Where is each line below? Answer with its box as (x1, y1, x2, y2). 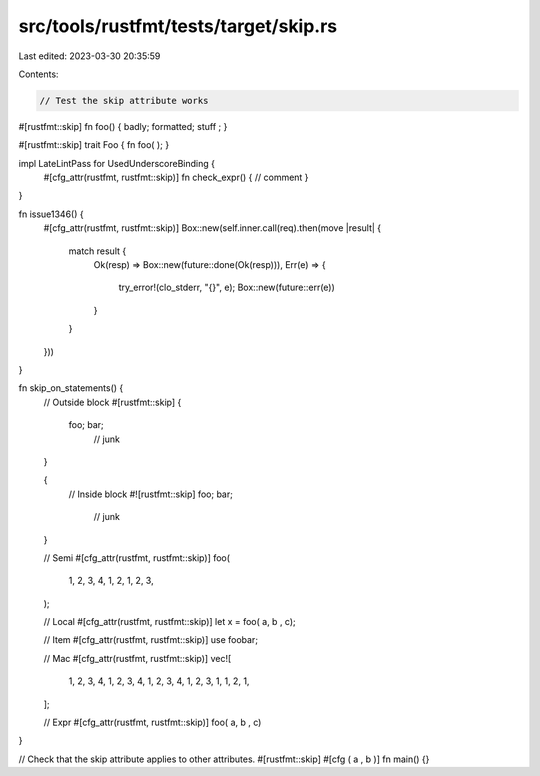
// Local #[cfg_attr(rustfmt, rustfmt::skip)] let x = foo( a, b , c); (43, 616, 297, 628)
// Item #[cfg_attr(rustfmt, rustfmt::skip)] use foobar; (43, 634, 259, 646)
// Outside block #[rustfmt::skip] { (43, 396, 182, 408)
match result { (68, 245, 127, 257)
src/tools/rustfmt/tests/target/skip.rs (18, 15, 338, 37)
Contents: (18, 68, 59, 80)
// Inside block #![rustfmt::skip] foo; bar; (68, 488, 234, 500)
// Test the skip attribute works (39, 95, 209, 106)
